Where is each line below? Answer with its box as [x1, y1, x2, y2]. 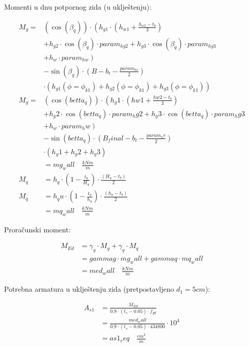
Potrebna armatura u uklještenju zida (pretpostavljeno [4, 284, 174, 294]
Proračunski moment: [4, 224, 71, 234]
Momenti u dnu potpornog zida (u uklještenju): [4, 2, 152, 12]
